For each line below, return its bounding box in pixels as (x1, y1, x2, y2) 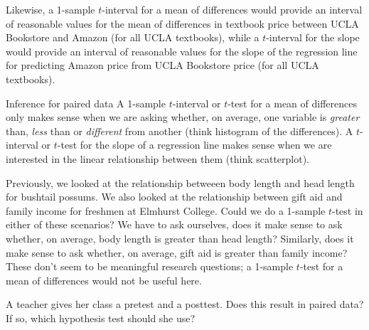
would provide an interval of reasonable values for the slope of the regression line (6, 43, 358, 58)
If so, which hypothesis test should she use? (6, 310, 196, 325)
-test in (332, 203, 363, 218)
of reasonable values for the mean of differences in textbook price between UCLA (6, 16, 359, 31)
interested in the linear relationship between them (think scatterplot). (6, 151, 310, 166)
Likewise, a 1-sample (6, 2, 95, 16)
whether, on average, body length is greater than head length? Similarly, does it (6, 230, 354, 245)
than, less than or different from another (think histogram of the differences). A (6, 123, 353, 138)
